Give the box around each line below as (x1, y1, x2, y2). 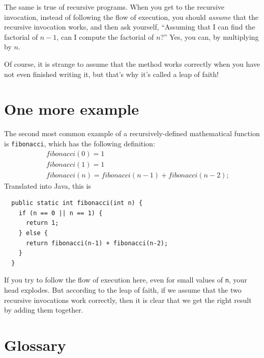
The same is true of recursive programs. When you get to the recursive (4, 2, 225, 12)
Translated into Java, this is (4, 180, 91, 191)
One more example (4, 98, 139, 119)
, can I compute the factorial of (56, 31, 154, 42)
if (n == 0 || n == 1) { (18, 209, 103, 217)
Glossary (4, 335, 66, 355)
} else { (18, 229, 48, 237)
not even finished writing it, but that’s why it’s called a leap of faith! (4, 68, 219, 79)
